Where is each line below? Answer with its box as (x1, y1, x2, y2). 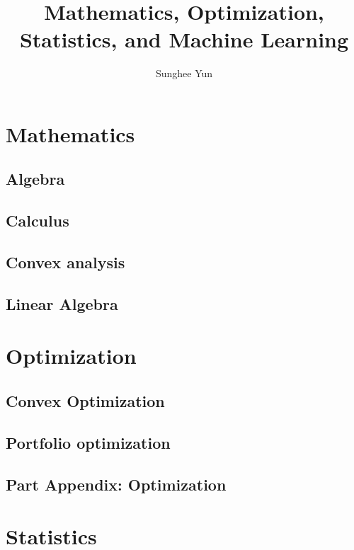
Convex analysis (6, 251, 125, 273)
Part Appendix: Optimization (6, 473, 227, 495)
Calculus (6, 210, 69, 231)
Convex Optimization (6, 389, 165, 411)
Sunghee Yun (155, 66, 213, 81)
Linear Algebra (6, 292, 118, 314)
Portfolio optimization (6, 431, 171, 453)
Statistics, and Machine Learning (19, 25, 349, 54)
